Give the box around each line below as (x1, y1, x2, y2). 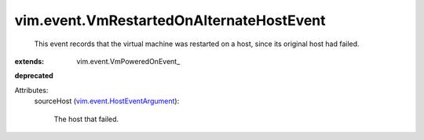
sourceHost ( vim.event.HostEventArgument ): (34, 96, 180, 106)
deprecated (14, 71, 54, 81)
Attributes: (14, 85, 49, 95)
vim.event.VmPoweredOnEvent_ (76, 56, 181, 66)
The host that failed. (53, 114, 119, 124)
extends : (14, 56, 45, 66)
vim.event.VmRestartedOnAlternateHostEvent (14, 12, 326, 29)
